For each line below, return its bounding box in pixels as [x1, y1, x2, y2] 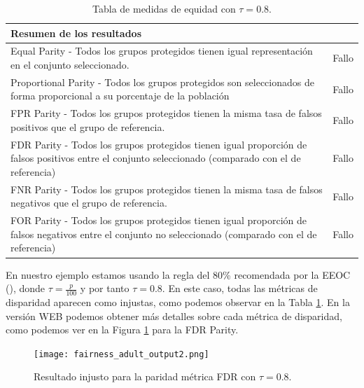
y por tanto [80, 281, 129, 296]
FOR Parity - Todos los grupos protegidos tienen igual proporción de [10, 213, 307, 228]
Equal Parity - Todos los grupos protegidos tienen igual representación [10, 43, 313, 58]
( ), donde [6, 281, 45, 296]
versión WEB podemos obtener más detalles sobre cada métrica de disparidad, [6, 308, 342, 323]
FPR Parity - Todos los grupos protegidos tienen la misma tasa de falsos [10, 106, 322, 120]
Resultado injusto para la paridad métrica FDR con [34, 369, 256, 384]
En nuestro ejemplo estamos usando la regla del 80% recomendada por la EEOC [6, 267, 351, 282]
